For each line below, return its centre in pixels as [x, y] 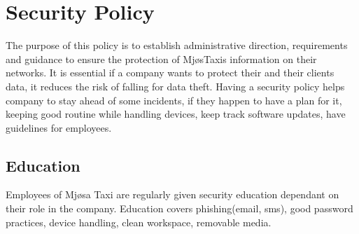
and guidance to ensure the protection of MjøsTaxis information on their [161, 58]
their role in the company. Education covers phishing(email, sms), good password [179, 208]
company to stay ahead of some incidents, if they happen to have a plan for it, [174, 100]
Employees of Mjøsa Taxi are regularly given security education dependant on [173, 194]
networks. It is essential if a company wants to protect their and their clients [170, 73]
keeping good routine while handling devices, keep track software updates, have [176, 114]
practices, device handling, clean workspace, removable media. [139, 222]
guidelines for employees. [59, 127]
